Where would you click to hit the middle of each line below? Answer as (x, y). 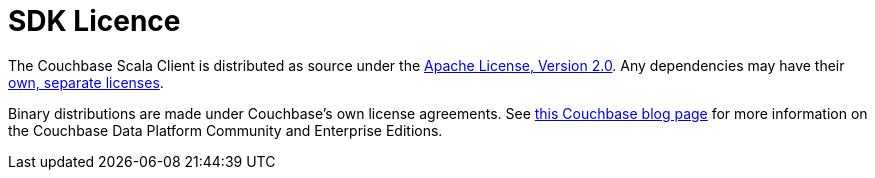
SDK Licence (94, 21)
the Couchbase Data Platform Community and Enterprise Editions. (225, 130)
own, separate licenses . (86, 82)
